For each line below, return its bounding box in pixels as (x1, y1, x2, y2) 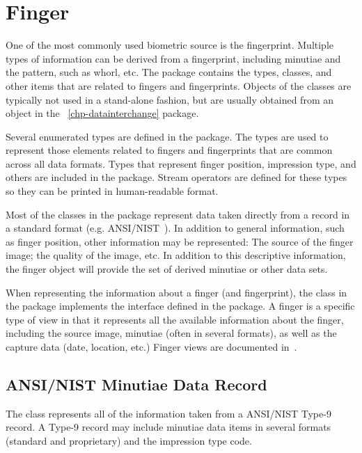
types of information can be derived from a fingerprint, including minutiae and (6, 51, 341, 65)
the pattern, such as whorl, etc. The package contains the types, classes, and (6, 65, 332, 79)
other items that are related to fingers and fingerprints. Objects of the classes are (6, 78, 352, 93)
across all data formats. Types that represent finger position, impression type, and (6, 156, 356, 170)
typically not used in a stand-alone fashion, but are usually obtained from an (6, 92, 334, 106)
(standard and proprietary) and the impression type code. (6, 433, 252, 447)
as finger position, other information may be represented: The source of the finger (6, 234, 354, 248)
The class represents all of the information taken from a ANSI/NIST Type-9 (6, 406, 331, 420)
